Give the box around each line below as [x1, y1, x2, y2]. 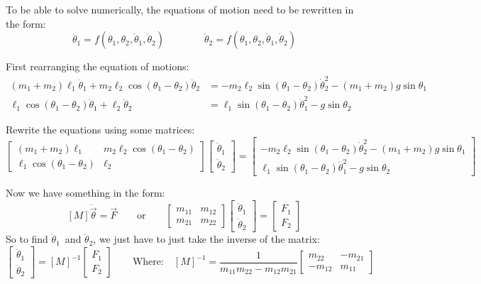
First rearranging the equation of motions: [6, 59, 189, 74]
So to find [6, 231, 48, 246]
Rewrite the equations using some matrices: [6, 122, 195, 137]
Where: [132, 257, 164, 268]
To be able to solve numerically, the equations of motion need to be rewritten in [6, 2, 354, 16]
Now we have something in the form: [6, 185, 165, 200]
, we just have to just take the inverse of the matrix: [93, 231, 320, 246]
